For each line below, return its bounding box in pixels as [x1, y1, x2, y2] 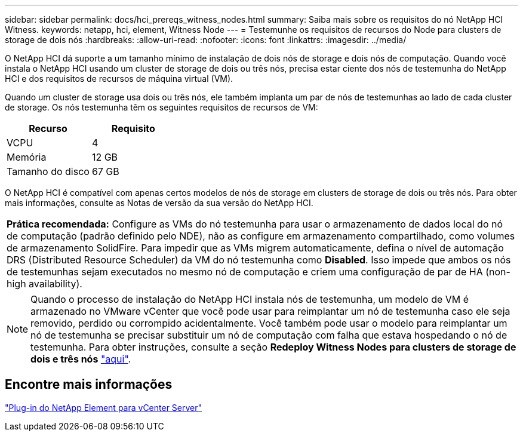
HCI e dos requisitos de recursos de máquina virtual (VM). [5, 73, 233, 84]
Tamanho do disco [7, 165, 90, 177]
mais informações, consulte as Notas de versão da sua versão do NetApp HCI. [5, 198, 313, 208]
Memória [7, 151, 47, 163]
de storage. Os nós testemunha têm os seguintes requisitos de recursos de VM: [5, 102, 318, 112]
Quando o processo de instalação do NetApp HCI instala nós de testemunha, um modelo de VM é [30, 293, 469, 305]
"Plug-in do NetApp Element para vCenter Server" [5, 402, 202, 413]
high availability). [7, 278, 82, 290]
